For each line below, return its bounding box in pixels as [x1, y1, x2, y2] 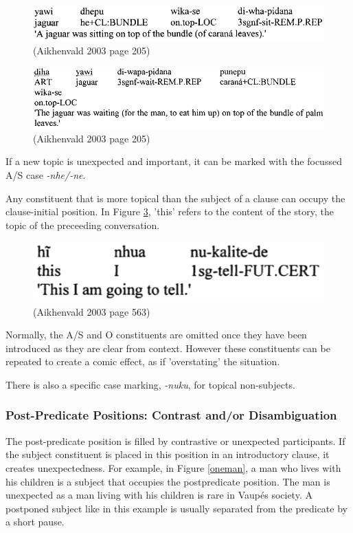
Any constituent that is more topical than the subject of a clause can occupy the [5, 191, 345, 205]
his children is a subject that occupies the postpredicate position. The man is [5, 474, 330, 488]
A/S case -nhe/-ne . [5, 168, 86, 182]
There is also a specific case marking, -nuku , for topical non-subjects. [5, 377, 295, 391]
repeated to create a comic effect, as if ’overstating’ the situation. [5, 354, 280, 369]
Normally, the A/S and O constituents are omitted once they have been [5, 327, 307, 342]
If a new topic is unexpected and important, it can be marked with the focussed [5, 154, 342, 168]
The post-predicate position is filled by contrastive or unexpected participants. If [5, 433, 345, 448]
